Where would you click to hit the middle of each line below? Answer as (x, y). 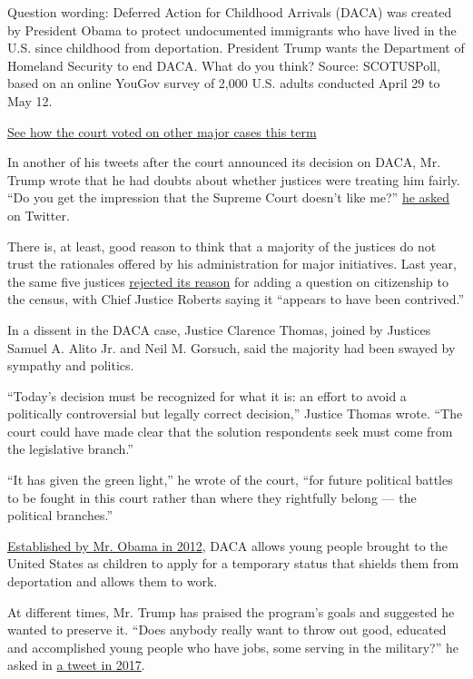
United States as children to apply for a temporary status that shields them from (233, 563)
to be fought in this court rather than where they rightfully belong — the (212, 497)
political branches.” (60, 515)
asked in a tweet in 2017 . (76, 665)
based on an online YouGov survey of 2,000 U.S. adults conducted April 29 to (224, 83)
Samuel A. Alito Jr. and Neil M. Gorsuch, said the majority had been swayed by (232, 347)
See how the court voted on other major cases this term (162, 131)
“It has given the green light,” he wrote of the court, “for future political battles (230, 480)
